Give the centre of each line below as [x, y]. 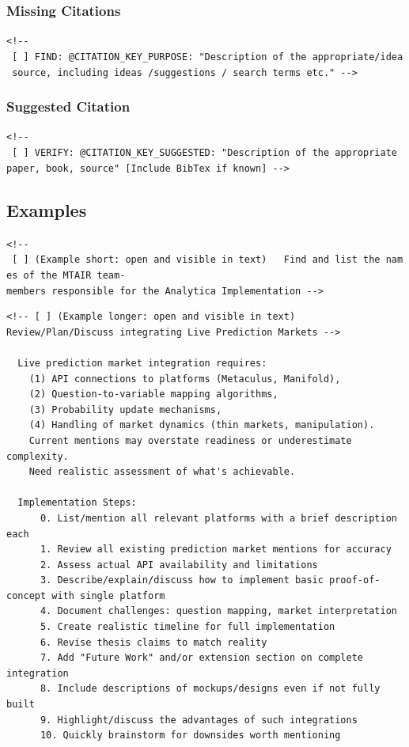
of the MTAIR [57, 275]
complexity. [38, 456]
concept [27, 595]
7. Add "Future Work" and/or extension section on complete [202, 658]
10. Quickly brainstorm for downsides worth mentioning [190, 736]
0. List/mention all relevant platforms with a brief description [218, 518]
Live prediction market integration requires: [142, 363]
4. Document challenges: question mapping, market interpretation [218, 611]
